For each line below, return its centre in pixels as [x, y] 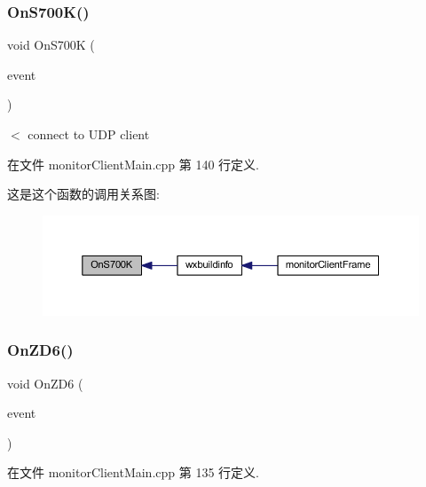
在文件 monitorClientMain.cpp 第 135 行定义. [133, 472]
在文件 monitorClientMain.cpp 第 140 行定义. [133, 164]
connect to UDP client [89, 134]
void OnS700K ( [51, 45]
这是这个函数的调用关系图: [83, 194]
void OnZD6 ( [45, 383]
